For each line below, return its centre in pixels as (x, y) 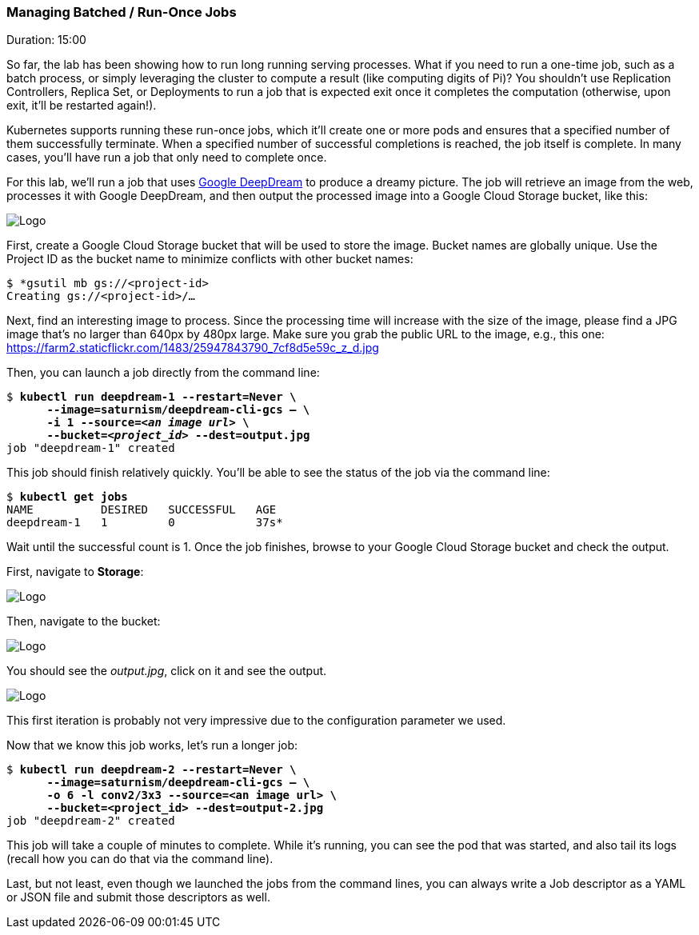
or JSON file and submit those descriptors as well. (138, 897)
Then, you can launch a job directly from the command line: (163, 373)
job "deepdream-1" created (91, 448)
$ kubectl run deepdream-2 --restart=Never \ (152, 770)
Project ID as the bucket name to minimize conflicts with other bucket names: (210, 259)
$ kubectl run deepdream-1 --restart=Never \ (152, 397)
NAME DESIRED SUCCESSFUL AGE (142, 510)
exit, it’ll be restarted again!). (82, 106)
